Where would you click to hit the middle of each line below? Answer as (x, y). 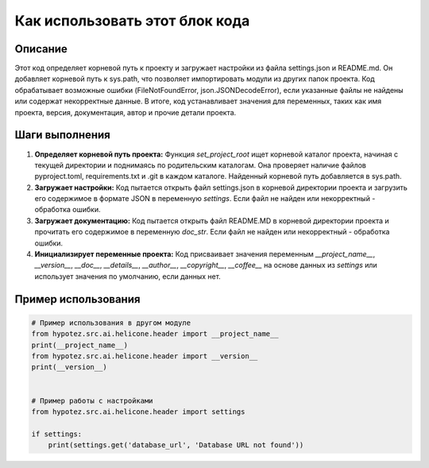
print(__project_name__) (80, 345)
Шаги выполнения (62, 135)
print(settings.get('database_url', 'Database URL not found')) (176, 445)
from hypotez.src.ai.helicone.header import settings (138, 412)
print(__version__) (69, 367)
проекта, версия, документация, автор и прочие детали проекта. (126, 112)
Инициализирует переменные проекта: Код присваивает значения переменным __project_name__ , (205, 254)
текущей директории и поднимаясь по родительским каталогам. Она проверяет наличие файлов (201, 165)
